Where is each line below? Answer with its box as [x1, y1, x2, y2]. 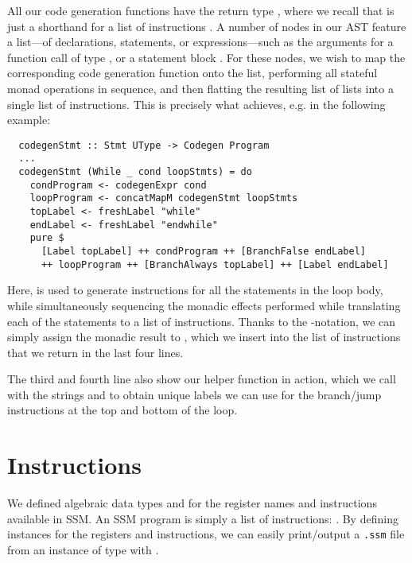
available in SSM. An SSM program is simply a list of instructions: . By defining [7, 510, 398, 526]
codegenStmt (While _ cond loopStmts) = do [18, 166, 252, 178]
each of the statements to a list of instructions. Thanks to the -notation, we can [7, 313, 396, 329]
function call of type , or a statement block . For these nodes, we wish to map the [7, 49, 406, 65]
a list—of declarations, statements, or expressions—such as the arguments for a [7, 33, 394, 50]
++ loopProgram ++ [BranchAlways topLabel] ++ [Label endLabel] [41, 258, 389, 270]
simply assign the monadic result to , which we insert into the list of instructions [7, 328, 401, 345]
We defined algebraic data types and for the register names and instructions [7, 495, 377, 511]
